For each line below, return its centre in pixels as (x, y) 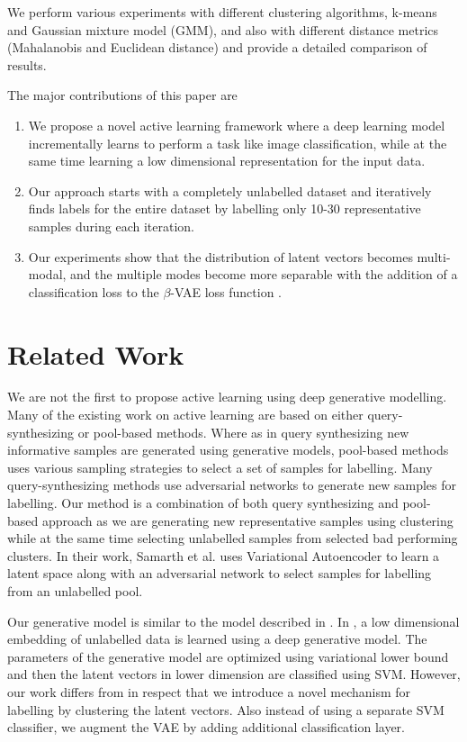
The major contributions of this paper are (122, 95)
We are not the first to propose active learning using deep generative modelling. (227, 397)
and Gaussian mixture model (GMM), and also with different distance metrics (223, 29)
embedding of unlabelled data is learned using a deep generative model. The (217, 639)
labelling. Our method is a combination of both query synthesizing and (203, 502)
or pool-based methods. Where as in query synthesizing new (243, 432)
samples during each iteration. (111, 226)
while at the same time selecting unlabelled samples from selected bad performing (233, 538)
